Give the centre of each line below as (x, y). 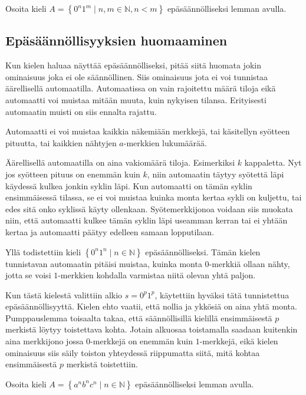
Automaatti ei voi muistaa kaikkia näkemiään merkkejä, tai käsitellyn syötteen (148, 131)
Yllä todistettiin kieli (43, 251)
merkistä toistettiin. (102, 364)
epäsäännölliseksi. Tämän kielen (203, 251)
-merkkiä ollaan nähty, (249, 263)
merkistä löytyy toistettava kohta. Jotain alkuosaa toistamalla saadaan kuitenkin (152, 329)
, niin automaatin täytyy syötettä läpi (215, 174)
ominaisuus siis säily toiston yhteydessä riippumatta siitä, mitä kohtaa (133, 352)
